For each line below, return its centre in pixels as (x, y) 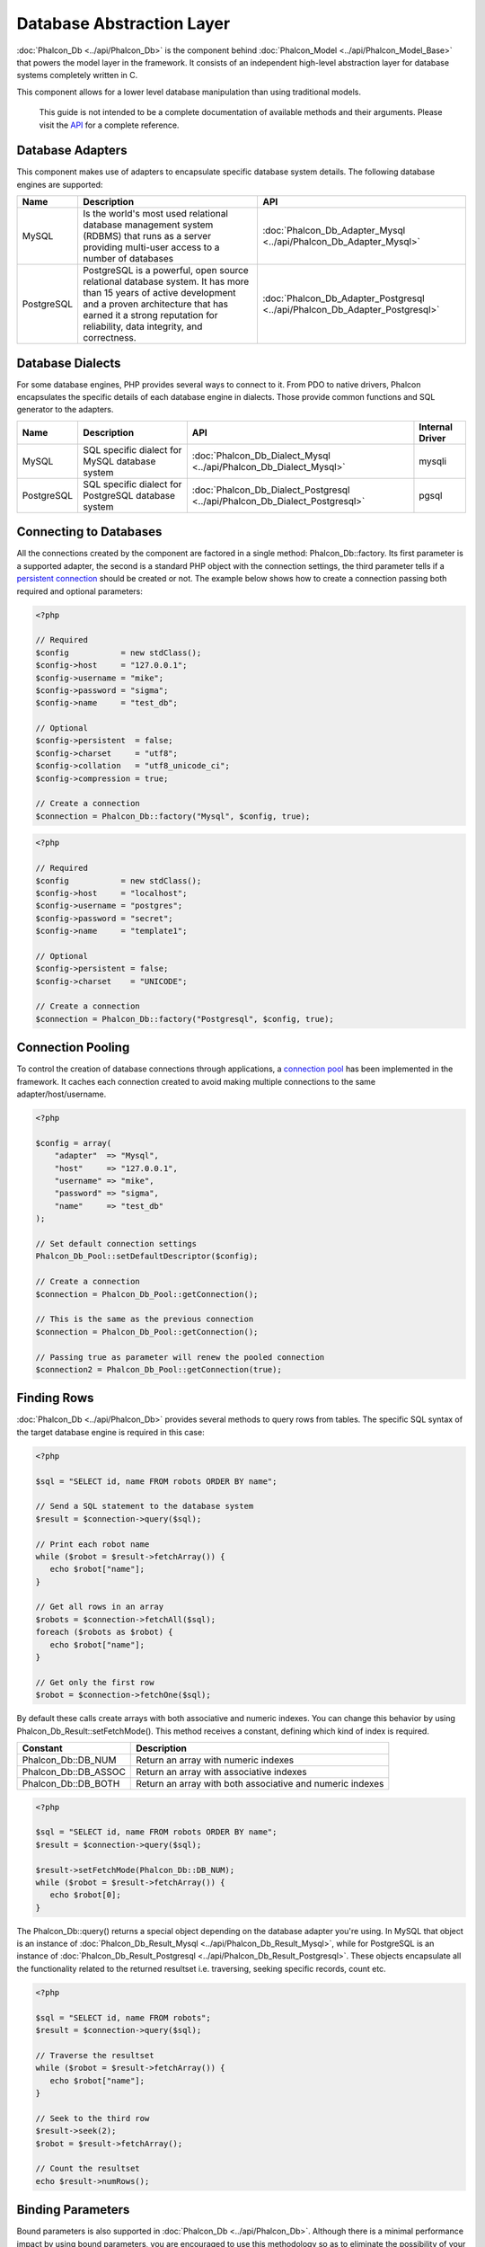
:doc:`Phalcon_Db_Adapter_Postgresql (344, 298)
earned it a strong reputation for (150, 315)
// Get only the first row (95, 1682)
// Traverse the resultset (95, 2055)
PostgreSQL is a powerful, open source (165, 271)
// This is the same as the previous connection (145, 1319)
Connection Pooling (73, 1048)
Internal (436, 427)
